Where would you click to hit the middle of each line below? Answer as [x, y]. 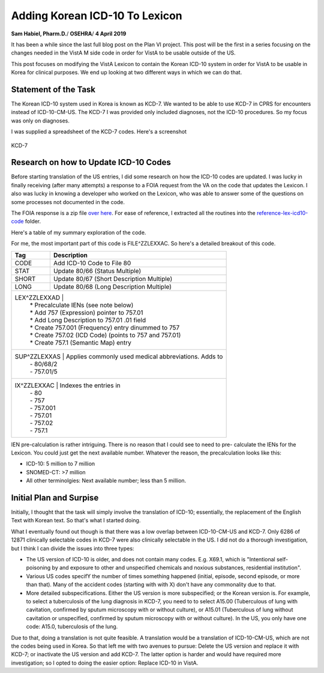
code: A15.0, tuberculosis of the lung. [72, 627]
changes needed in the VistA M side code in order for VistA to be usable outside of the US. [124, 53]
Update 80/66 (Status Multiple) [97, 271]
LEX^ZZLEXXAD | [39, 297]
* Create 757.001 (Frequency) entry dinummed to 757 [105, 327]
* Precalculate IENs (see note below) [82, 305]
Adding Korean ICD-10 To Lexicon [97, 16]
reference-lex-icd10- [282, 213]
